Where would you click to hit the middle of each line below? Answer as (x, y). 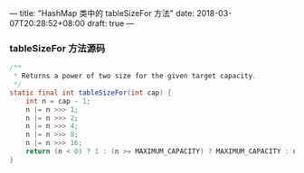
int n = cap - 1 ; (58, 101)
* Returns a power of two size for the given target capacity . (135, 76)
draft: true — (111, 23)
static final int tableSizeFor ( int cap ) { (90, 93)
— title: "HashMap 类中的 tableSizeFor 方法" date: (102, 13)
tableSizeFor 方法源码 (57, 48)
